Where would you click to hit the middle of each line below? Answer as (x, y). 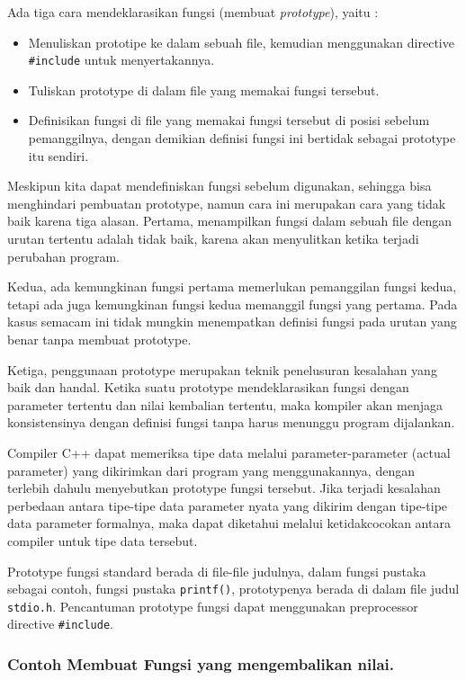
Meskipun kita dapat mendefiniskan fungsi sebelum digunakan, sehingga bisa (220, 186)
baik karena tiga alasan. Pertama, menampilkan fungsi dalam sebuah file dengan (230, 221)
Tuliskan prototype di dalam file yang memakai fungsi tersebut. (204, 89)
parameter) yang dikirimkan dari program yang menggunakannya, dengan (211, 470)
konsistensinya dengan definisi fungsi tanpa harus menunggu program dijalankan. (231, 422)
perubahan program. (63, 256)
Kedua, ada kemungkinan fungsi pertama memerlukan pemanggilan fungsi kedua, (232, 286)
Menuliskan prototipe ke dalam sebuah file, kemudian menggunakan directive (241, 42)
